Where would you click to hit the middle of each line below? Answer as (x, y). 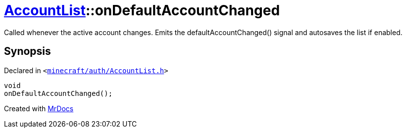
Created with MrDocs (39, 108)
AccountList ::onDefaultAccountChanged (142, 10)
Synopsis (27, 51)
